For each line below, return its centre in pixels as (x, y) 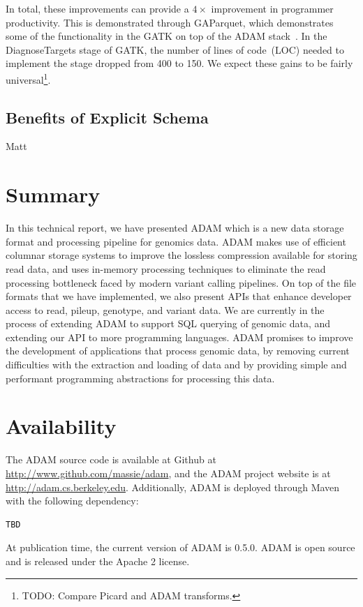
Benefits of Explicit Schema (107, 117)
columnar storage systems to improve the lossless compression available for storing (181, 255)
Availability (61, 426)
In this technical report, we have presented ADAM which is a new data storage (175, 228)
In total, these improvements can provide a (97, 8)
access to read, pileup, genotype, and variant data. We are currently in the (165, 309)
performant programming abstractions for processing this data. (140, 378)
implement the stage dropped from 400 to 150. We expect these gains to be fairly (179, 63)
